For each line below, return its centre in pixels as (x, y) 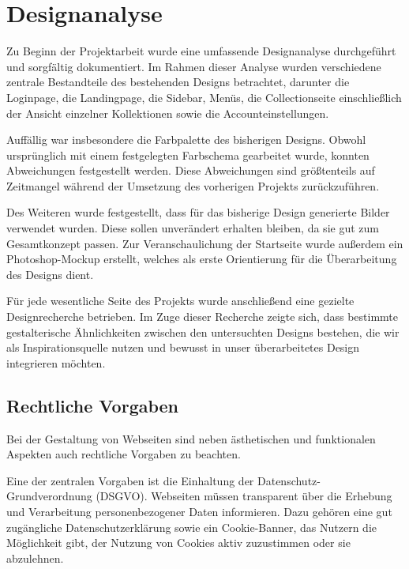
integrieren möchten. (56, 362)
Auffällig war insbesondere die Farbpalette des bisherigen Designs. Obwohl (186, 139)
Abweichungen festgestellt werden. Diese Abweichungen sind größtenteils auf (191, 170)
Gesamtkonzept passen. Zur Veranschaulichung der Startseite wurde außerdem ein (205, 243)
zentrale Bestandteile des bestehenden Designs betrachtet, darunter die (178, 82)
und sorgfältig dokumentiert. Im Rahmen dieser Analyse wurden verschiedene (194, 66)
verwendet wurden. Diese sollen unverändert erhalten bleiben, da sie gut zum (193, 228)
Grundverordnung (49, 496)
